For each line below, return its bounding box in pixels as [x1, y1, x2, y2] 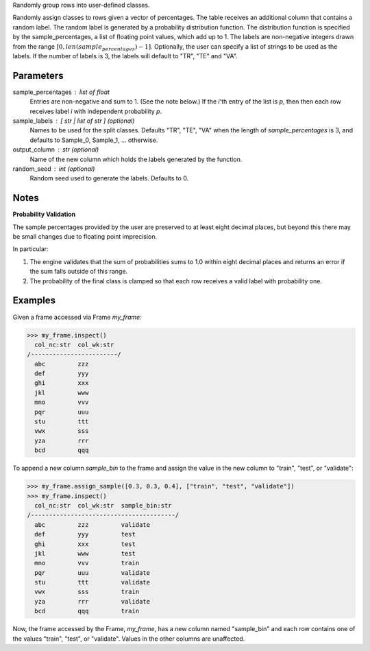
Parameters [12, 69, 64, 82]
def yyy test [34, 530, 136, 538]
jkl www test [34, 549, 136, 557]
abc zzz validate [34, 521, 151, 528]
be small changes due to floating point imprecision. [12, 233, 158, 241]
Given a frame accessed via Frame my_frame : [12, 313, 142, 321]
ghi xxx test [34, 540, 136, 548]
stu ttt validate [34, 578, 151, 587]
